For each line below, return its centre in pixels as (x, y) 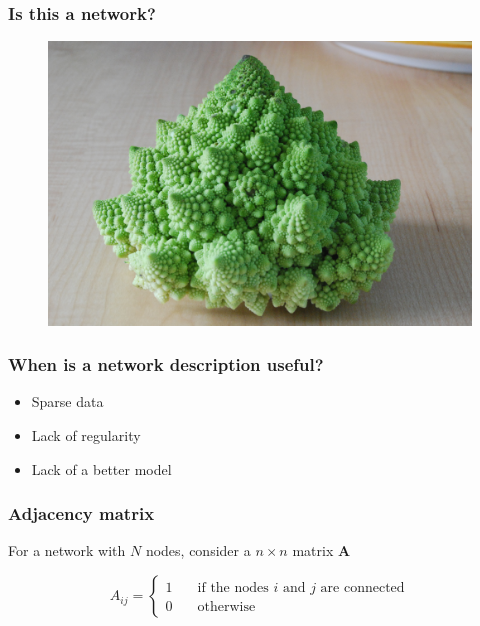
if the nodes (233, 588)
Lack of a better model (101, 468)
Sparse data (67, 401)
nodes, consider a (198, 550)
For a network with (67, 550)
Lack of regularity (86, 435)
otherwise (226, 607)
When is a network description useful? (166, 364)
